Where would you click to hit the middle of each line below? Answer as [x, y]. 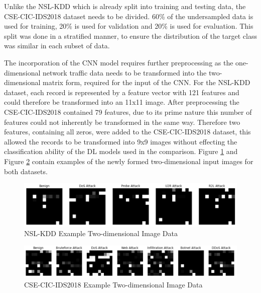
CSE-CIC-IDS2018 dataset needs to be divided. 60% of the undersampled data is [129, 16]
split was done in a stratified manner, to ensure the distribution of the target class [130, 35]
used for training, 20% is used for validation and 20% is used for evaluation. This [129, 26]
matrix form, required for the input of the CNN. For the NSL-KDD [147, 82]
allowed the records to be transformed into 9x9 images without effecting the [121, 141]
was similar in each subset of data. [57, 46]
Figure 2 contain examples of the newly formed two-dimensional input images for [129, 161]
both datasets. [26, 171]
